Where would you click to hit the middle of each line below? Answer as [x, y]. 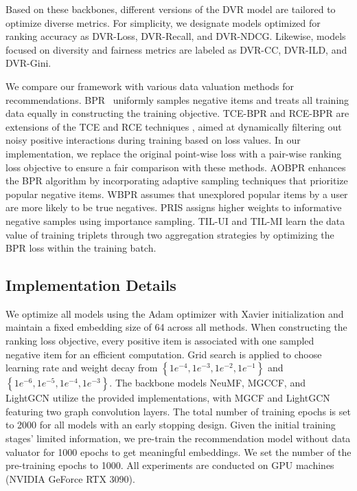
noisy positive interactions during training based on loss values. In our [153, 140]
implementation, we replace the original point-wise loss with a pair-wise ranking [174, 153]
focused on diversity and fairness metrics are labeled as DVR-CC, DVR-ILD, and [176, 49]
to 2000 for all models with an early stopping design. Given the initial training [171, 425]
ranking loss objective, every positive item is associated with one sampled [160, 341]
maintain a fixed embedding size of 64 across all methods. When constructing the [176, 327]
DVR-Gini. [28, 63]
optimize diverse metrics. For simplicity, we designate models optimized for [163, 22]
